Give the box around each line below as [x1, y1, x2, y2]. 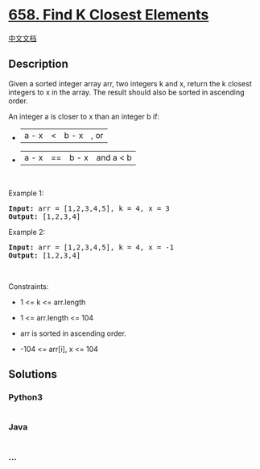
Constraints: [8, 281, 49, 291]
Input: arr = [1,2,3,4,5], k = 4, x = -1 [8, 242, 175, 252]
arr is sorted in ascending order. [19, 329, 127, 338]
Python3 [8, 392, 43, 403]
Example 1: [8, 188, 44, 198]
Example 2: [8, 227, 46, 237]
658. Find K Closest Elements [8, 6, 209, 24]
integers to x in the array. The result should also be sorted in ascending [8, 87, 245, 97]
